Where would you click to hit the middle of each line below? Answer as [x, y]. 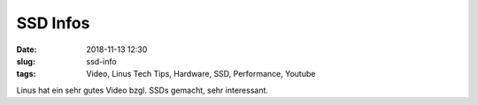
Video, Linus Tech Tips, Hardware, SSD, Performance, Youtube [201, 74]
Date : [27, 49]
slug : [26, 61]
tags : [26, 74]
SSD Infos [53, 23]
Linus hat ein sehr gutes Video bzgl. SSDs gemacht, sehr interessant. [143, 90]
